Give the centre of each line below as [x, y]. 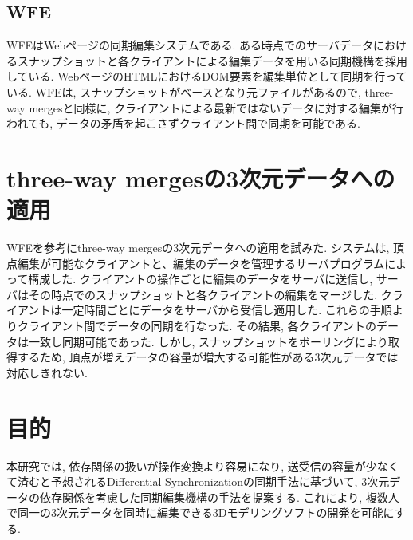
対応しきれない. [47, 372]
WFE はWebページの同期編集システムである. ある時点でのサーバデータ [190, 45]
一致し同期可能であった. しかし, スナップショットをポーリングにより [208, 341]
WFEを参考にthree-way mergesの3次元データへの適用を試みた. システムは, [198, 248]
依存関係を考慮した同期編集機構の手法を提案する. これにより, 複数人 [219, 497]
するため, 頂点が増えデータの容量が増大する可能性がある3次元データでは [208, 357]
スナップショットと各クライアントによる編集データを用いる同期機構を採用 [212, 60]
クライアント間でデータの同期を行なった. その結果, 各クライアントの [197, 326]
